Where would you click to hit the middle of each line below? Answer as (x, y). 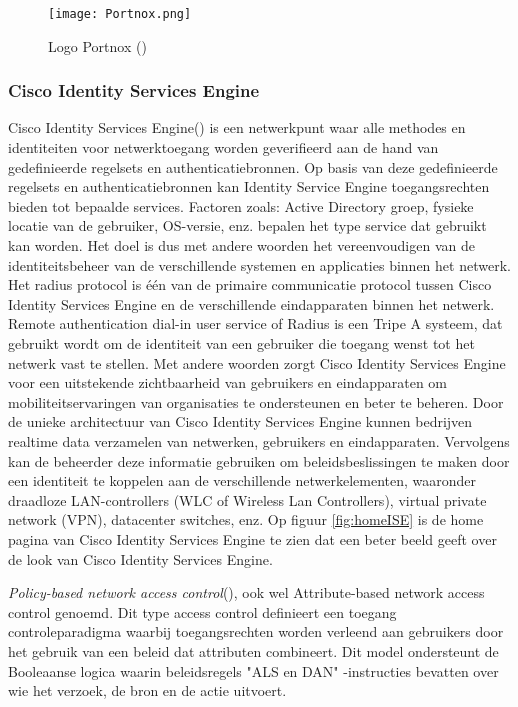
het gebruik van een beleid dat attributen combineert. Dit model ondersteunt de (253, 650)
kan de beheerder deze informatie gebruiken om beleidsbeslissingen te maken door (259, 460)
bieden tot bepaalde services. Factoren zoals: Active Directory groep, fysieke (241, 205)
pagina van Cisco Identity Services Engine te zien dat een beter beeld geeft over (252, 538)
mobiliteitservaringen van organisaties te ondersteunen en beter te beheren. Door (256, 401)
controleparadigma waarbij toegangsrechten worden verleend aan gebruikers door (256, 631)
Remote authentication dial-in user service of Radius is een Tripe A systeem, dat (255, 323)
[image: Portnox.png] (120, 14)
